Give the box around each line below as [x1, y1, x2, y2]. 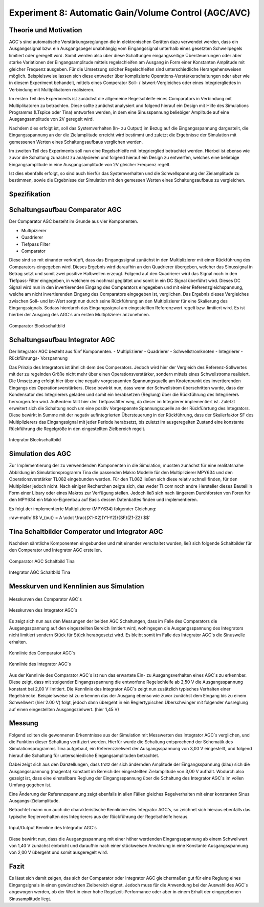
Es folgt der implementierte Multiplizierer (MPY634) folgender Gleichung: [9, 506, 156, 512]
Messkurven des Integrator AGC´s [9, 607, 78, 613]
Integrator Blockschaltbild [9, 437, 61, 443]
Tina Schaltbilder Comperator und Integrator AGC [9, 527, 163, 536]
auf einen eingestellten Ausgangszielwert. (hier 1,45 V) [9, 706, 119, 712]
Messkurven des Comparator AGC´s [9, 596, 82, 602]
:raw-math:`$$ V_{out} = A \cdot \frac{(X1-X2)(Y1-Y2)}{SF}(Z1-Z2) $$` [9, 515, 151, 520]
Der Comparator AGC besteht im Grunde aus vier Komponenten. [9, 218, 139, 224]
